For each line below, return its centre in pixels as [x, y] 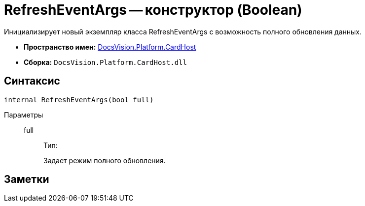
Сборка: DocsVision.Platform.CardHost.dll [105, 62]
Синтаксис [32, 81]
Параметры [24, 115]
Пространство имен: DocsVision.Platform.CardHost [110, 47]
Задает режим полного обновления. [105, 160]
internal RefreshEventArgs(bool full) [79, 100]
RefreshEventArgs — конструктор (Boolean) [153, 10]
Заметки [27, 179]
